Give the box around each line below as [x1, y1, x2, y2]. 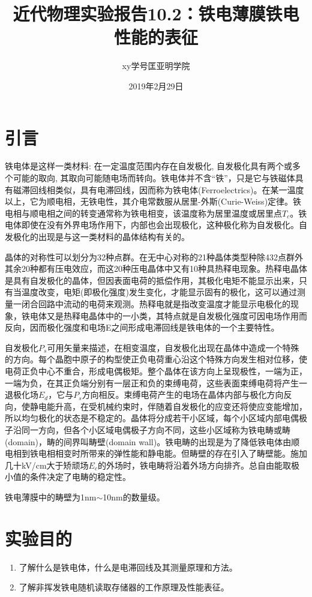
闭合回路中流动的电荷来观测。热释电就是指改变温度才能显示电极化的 [21, 297, 290, 310]
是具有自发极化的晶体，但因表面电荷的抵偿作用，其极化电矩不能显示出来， [5, 274, 299, 286]
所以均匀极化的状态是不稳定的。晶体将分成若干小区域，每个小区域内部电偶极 [5, 412, 307, 424]
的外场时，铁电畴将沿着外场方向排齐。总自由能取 [97, 458, 291, 471]
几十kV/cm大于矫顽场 [5, 458, 89, 471]
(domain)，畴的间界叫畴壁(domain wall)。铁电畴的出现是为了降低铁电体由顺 [5, 435, 300, 448]
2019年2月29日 [128, 79, 184, 92]
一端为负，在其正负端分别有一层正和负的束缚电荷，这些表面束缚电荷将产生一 [5, 376, 307, 389]
